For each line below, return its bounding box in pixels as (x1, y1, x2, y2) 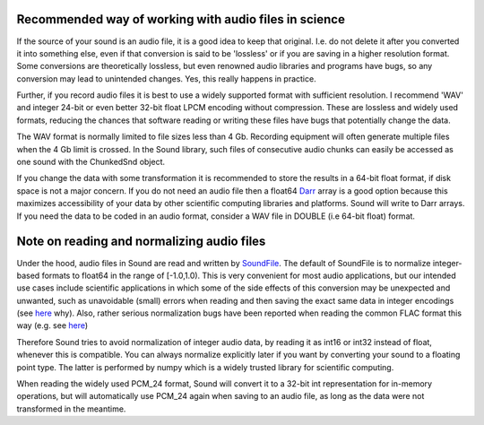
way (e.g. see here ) (16, 320, 89, 331)
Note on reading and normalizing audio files (16, 234, 266, 249)
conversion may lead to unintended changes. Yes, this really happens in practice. (16, 73, 317, 84)
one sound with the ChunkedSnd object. (16, 157, 166, 168)
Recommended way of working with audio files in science (16, 12, 345, 27)
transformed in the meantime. (16, 403, 126, 414)
